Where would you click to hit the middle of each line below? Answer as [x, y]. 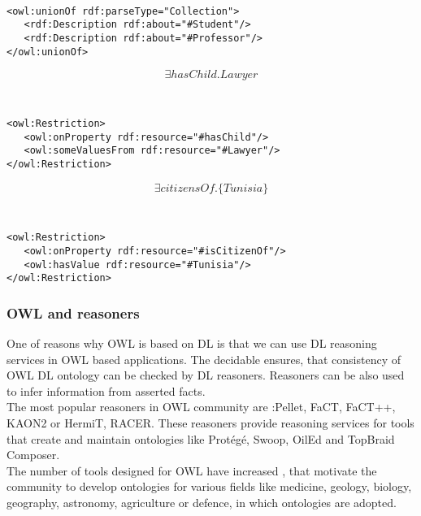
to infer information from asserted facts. [106, 390]
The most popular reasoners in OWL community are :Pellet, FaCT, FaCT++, [201, 407]
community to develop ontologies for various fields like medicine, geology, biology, [209, 486]
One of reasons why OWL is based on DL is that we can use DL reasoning [192, 343]
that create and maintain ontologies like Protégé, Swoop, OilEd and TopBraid [201, 438]
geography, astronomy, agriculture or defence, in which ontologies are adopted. [202, 502]
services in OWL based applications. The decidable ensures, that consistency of [204, 359]
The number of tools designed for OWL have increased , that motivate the [192, 470]
